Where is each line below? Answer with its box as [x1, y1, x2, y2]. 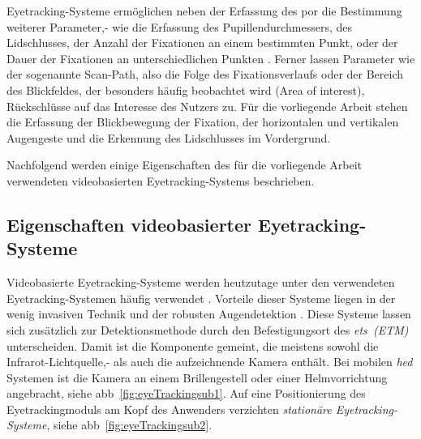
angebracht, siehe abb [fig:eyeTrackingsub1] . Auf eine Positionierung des [6, 385, 366, 402]
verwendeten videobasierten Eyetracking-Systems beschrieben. [6, 172, 315, 189]
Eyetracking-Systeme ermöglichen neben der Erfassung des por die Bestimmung [6, 2, 402, 19]
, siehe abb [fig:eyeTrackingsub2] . [46, 416, 213, 433]
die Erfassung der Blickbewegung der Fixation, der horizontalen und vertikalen [6, 113, 399, 130]
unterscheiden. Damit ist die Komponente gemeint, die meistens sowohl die [6, 337, 379, 354]
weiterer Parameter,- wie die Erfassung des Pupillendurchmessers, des [6, 18, 353, 35]
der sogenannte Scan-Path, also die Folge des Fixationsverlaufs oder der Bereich [6, 66, 404, 83]
